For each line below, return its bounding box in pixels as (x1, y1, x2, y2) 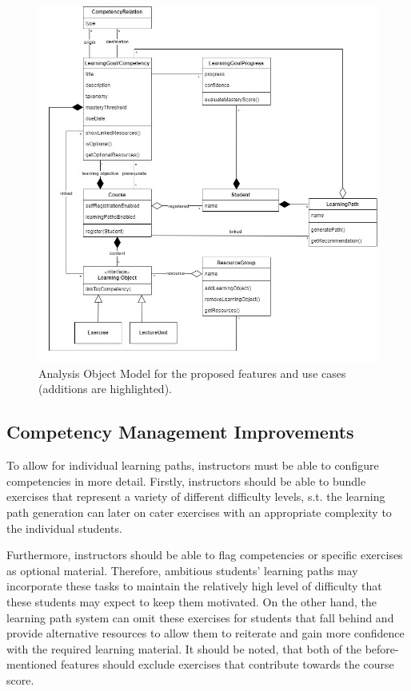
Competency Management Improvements (6, 419, 354, 444)
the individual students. (6, 519, 122, 536)
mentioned (6, 656, 58, 673)
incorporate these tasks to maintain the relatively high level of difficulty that (6, 578, 382, 594)
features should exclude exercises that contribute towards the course (61, 656, 394, 673)
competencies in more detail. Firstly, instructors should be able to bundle (6, 472, 366, 489)
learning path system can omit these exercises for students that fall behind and (6, 609, 394, 625)
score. (6, 671, 34, 688)
